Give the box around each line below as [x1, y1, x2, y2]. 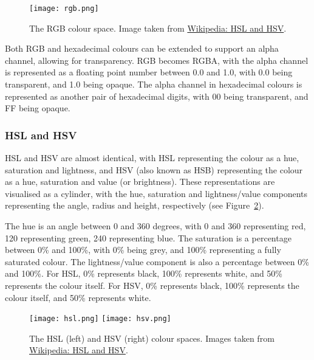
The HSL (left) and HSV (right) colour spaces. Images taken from [29, 331, 275, 344]
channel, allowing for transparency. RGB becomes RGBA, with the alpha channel [5, 54, 309, 66]
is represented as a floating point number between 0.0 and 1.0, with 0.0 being [5, 66, 293, 78]
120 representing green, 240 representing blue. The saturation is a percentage [5, 231, 292, 244]
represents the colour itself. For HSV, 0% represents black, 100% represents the [5, 279, 299, 291]
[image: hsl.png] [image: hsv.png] [29, 314, 171, 324]
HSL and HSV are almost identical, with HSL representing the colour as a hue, [5, 151, 299, 164]
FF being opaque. [5, 102, 70, 114]
